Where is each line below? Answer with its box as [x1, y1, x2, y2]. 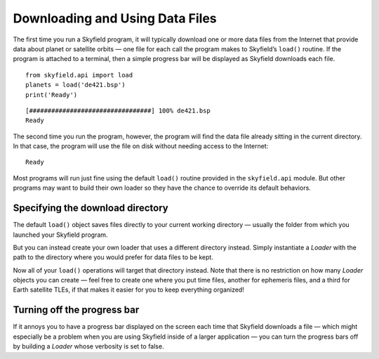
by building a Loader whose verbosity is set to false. [13, 342, 164, 351]
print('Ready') [25, 91, 78, 98]
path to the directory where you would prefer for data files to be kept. [13, 253, 214, 261]
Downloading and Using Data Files [13, 11, 217, 26]
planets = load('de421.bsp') [25, 81, 126, 89]
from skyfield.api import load [25, 71, 133, 79]
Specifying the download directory [13, 202, 168, 214]
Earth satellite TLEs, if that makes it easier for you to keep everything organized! [13, 285, 245, 294]
